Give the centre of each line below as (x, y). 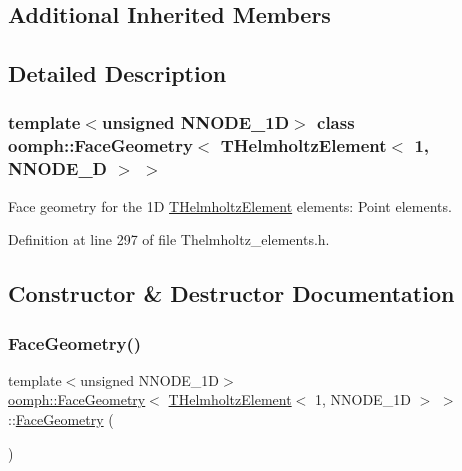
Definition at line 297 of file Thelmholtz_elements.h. (169, 239)
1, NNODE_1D (362, 399)
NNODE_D (58, 168)
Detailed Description (117, 73)
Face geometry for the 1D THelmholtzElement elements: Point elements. (230, 205)
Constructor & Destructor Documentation (231, 293)
